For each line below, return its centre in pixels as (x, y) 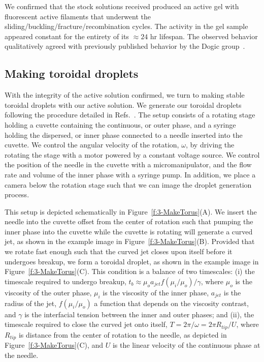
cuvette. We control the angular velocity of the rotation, (92, 145)
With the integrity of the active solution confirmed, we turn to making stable (125, 95)
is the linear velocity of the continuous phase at (186, 345)
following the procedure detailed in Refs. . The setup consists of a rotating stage (130, 115)
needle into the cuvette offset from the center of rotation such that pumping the (129, 221)
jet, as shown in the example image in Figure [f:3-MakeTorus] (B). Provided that (130, 241)
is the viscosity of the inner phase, (156, 292)
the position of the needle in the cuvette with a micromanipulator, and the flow (128, 164)
